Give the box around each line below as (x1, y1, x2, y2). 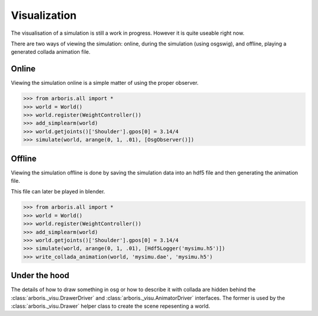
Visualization (11, 9, 77, 22)
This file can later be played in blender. (11, 188, 105, 195)
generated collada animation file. (11, 48, 91, 55)
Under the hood (11, 271, 70, 281)
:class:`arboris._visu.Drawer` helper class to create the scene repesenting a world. (11, 302, 210, 310)
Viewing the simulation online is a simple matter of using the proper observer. (11, 80, 199, 87)
